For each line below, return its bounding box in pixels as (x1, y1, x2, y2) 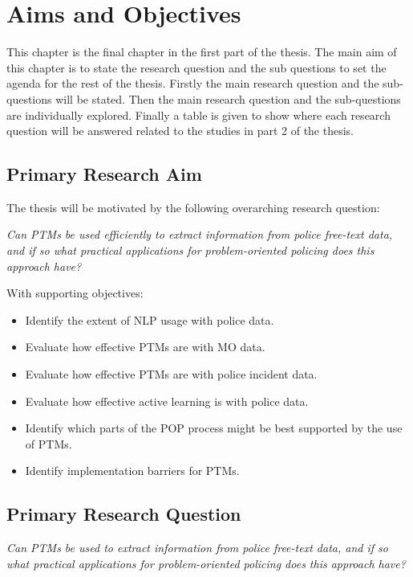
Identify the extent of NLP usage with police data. (25, 311, 274, 328)
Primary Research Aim (6, 162, 202, 186)
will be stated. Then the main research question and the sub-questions (55, 90, 401, 107)
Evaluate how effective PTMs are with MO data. (25, 338, 265, 355)
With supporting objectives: (6, 284, 144, 301)
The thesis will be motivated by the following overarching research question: (6, 198, 380, 215)
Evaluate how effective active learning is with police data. (25, 392, 309, 409)
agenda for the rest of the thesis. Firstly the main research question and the (6, 75, 379, 92)
